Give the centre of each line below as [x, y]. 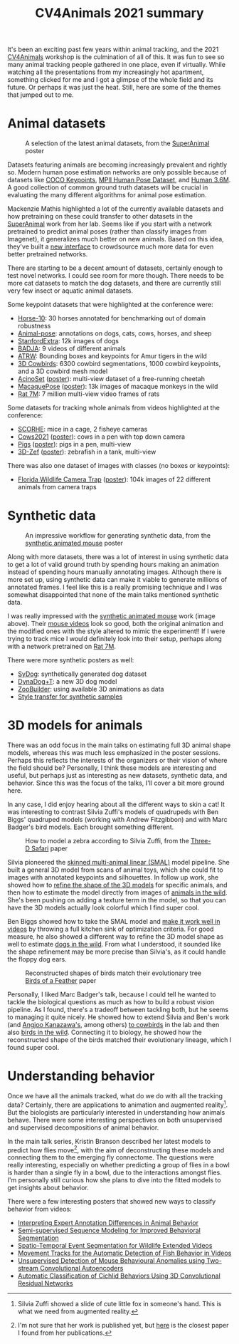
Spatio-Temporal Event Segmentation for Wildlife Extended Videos [115, 1246]
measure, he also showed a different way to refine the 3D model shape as [116, 937]
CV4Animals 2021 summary [119, 13]
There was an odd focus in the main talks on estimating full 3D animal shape [119, 745]
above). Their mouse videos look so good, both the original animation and [116, 624]
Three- [201, 841]
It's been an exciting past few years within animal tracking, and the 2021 [113, 50]
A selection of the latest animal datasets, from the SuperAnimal [117, 143]
